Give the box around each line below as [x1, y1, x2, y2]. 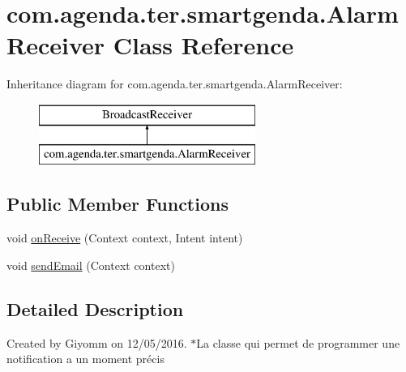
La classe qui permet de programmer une [196, 334, 400, 351]
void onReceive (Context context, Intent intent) [6, 229, 243, 246]
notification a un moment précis [6, 350, 165, 367]
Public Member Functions [6, 191, 229, 216]
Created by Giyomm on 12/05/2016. [6, 334, 187, 351]
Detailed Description [6, 296, 184, 321]
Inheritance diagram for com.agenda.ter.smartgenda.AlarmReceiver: [6, 75, 343, 92]
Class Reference [113, 28, 294, 62]
